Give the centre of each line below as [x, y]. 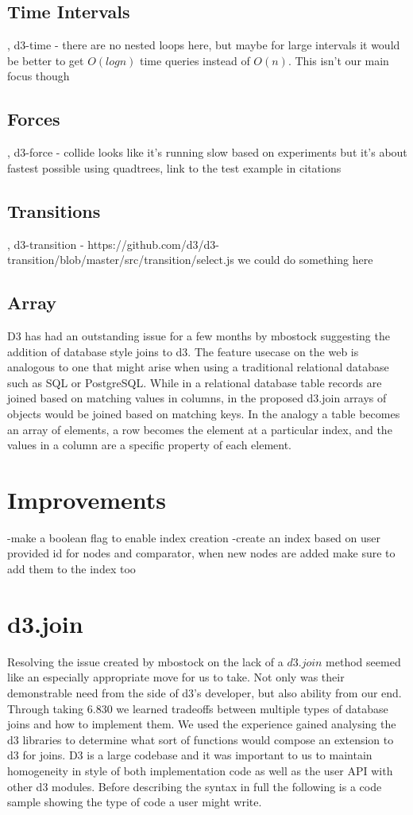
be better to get [46, 60]
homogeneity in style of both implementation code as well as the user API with [200, 770]
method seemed [363, 661]
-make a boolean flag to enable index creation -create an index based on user [194, 537]
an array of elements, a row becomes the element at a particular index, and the [200, 429]
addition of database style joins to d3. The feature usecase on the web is [183, 351]
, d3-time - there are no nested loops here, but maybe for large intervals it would [204, 45]
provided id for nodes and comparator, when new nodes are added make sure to [201, 553]
